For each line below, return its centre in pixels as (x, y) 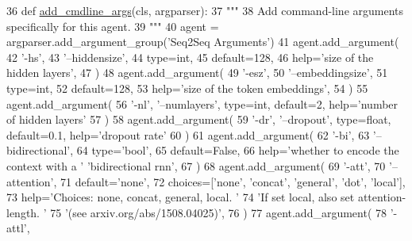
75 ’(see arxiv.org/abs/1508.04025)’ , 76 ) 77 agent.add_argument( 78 (219, 212)
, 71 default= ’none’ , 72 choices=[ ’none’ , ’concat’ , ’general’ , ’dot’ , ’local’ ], (229, 181)
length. (23, 212)
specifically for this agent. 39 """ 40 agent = (113, 26)
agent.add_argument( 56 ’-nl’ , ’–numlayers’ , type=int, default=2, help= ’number (202, 103)
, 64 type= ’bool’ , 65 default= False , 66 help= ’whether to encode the (235, 150)
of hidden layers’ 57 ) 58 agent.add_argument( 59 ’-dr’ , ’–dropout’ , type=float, (199, 119)
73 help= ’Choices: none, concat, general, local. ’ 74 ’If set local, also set (181, 197)
